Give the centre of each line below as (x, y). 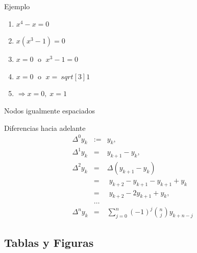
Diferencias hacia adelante (45, 128)
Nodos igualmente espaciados (50, 110)
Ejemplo (17, 6)
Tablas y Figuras (49, 243)
